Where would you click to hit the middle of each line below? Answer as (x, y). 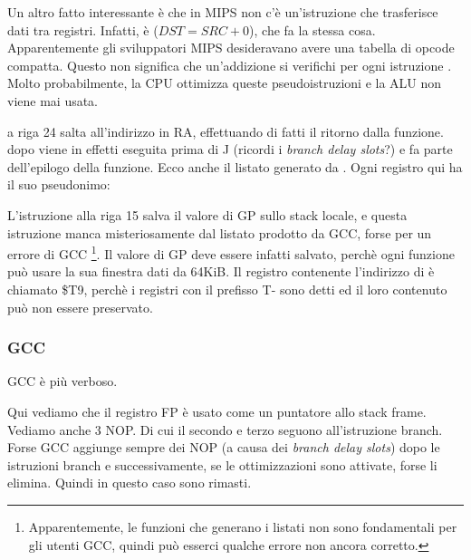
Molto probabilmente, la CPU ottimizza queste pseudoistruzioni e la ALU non (225, 83)
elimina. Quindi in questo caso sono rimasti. (130, 483)
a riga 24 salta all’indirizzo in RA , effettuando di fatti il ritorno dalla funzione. (226, 131)
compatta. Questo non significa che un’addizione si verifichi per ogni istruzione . (230, 65)
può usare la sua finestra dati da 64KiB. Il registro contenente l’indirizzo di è (221, 271)
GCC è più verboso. (62, 381)
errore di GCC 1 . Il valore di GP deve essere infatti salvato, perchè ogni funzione (231, 252)
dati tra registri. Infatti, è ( (83, 29)
